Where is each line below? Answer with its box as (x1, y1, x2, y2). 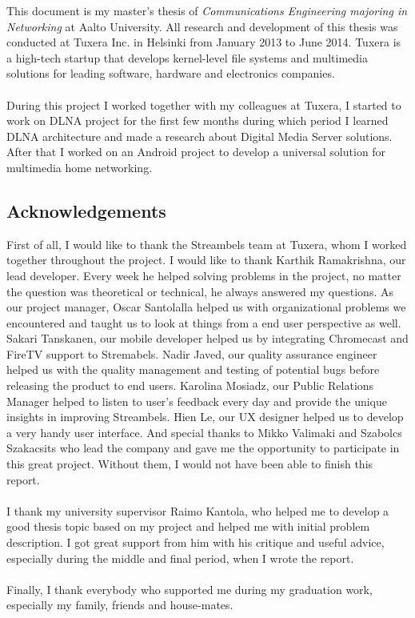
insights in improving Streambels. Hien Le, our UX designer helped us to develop (6, 408, 404, 425)
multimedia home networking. (6, 159, 153, 175)
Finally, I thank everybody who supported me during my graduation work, (6, 580, 373, 597)
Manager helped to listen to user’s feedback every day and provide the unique (6, 392, 388, 409)
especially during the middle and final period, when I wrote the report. (6, 549, 354, 566)
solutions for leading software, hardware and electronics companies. (6, 65, 335, 82)
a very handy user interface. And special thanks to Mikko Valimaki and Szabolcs (6, 423, 402, 440)
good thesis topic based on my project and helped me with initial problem (6, 518, 370, 535)
